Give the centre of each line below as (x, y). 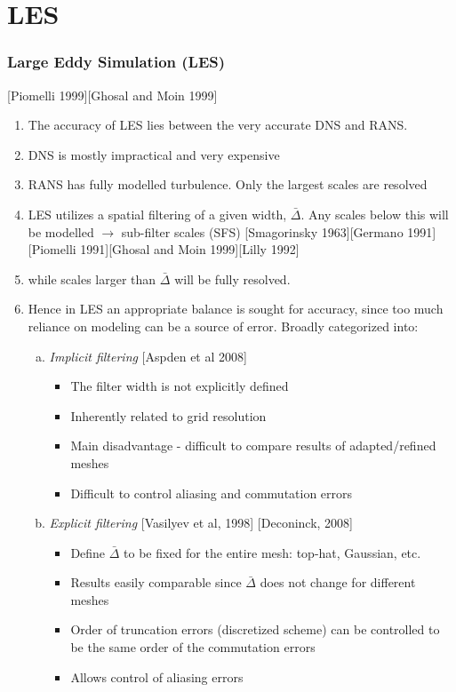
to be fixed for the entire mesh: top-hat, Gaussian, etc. (272, 552)
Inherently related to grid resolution (168, 415)
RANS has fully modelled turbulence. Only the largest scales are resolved (228, 184)
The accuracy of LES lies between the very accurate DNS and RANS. (218, 125)
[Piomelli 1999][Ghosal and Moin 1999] (112, 95)
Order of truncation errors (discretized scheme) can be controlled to (255, 629)
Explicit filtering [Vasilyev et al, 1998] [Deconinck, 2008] (201, 523)
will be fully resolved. (232, 278)
